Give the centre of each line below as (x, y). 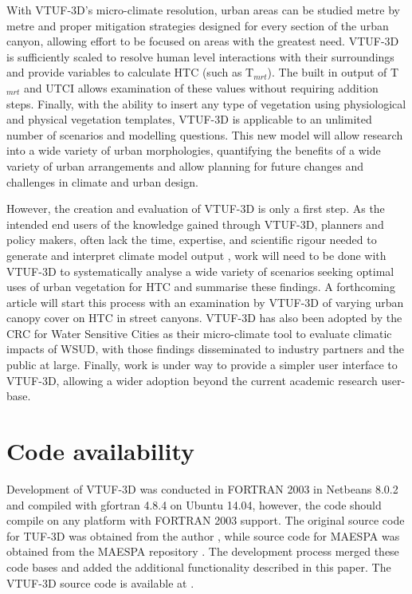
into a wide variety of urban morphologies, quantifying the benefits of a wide (194, 150)
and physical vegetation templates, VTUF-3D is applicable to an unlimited (189, 119)
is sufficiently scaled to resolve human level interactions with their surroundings (200, 56)
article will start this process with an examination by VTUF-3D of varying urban (205, 302)
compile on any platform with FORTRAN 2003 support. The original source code (206, 520)
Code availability (101, 451)
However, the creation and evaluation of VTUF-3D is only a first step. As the (196, 208)
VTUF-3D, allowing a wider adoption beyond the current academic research (192, 380)
